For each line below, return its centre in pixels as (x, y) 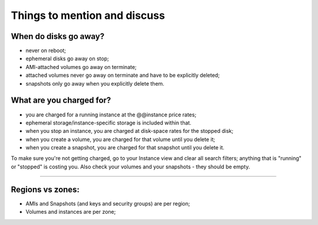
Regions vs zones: (45, 189)
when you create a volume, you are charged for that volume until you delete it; (120, 139)
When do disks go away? (58, 36)
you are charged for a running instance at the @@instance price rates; (111, 115)
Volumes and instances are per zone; (71, 212)
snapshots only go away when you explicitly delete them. (95, 83)
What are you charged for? (61, 100)
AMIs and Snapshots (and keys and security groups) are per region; (108, 203)
